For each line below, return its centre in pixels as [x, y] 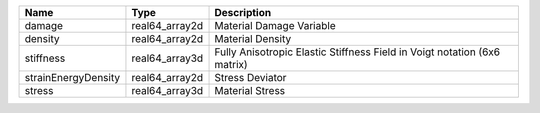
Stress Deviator [250, 77]
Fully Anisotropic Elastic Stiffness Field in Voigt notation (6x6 [357, 52]
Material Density [253, 38]
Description [243, 12]
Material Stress [250, 90]
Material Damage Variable [275, 25]
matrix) [231, 64]
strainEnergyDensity [72, 77]
